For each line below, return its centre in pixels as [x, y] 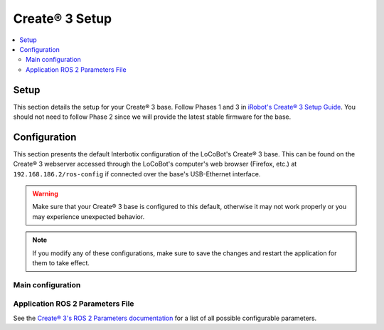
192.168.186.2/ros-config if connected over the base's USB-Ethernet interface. [137, 174]
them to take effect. [61, 263]
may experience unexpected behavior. [89, 216]
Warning [45, 194]
